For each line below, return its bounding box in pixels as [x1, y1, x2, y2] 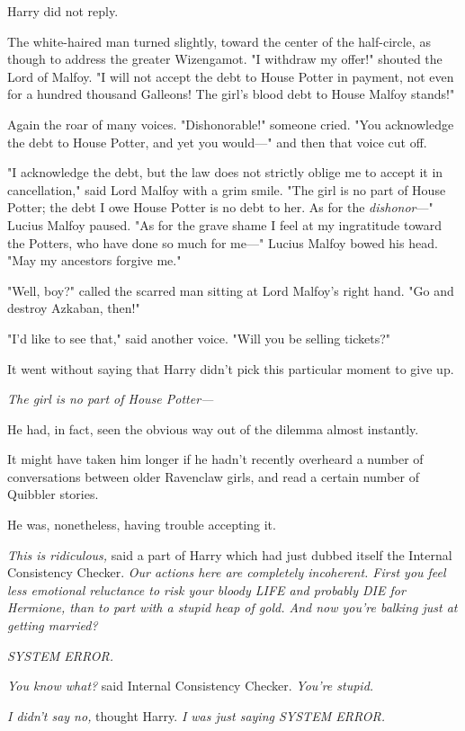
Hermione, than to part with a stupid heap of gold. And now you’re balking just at [7, 598, 458, 617]
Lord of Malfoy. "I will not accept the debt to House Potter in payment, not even [7, 67, 454, 85]
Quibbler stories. [7, 485, 99, 504]
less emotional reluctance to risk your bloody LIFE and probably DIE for [7, 580, 406, 599]
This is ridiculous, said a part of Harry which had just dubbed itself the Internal [7, 545, 452, 564]
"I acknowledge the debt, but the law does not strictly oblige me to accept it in [7, 163, 443, 182]
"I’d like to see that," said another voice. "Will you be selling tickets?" [7, 328, 391, 347]
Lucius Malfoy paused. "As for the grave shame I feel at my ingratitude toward [7, 215, 443, 234]
